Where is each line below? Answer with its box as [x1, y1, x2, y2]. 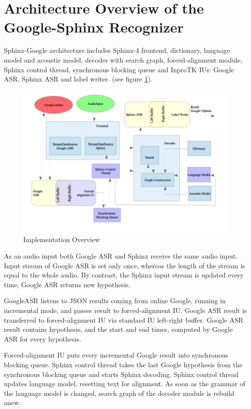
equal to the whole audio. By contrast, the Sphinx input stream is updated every [4, 270, 244, 280]
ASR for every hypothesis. [4, 333, 81, 344]
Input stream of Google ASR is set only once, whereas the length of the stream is [4, 260, 245, 270]
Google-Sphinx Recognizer [4, 17, 184, 37]
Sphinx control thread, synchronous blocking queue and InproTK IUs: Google [4, 64, 234, 74]
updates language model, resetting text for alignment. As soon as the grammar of [4, 378, 246, 389]
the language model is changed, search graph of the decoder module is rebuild [4, 388, 235, 398]
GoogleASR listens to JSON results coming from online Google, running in [4, 295, 226, 306]
